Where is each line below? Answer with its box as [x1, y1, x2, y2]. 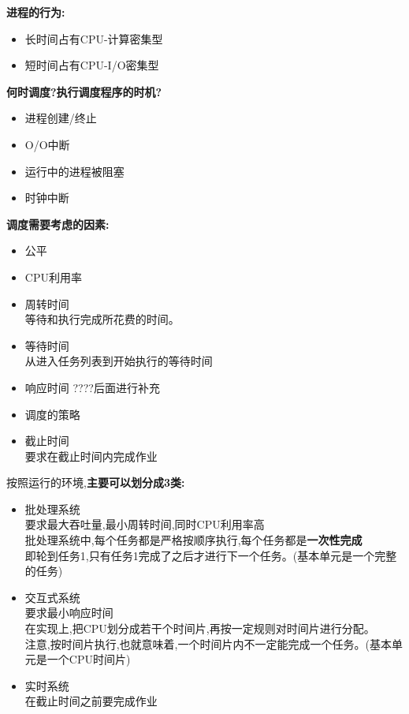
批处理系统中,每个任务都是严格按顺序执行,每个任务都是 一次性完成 [24, 532, 363, 548]
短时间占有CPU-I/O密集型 [24, 57, 159, 73]
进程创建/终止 [24, 110, 97, 126]
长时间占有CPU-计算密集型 [24, 30, 163, 47]
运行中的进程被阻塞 [24, 163, 125, 179]
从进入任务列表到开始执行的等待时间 [24, 353, 213, 369]
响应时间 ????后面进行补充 [24, 379, 160, 395]
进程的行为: [6, 4, 65, 20]
